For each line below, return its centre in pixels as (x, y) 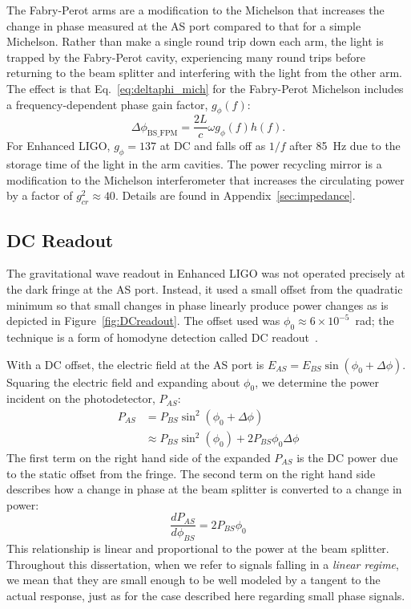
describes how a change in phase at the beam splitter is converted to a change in (204, 489)
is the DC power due (347, 458)
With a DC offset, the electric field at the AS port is (135, 364)
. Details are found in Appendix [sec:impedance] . (235, 195)
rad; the (375, 321)
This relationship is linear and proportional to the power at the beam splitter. (198, 548)
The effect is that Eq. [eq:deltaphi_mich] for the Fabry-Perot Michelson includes (205, 88)
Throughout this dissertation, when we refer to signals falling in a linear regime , (203, 564)
